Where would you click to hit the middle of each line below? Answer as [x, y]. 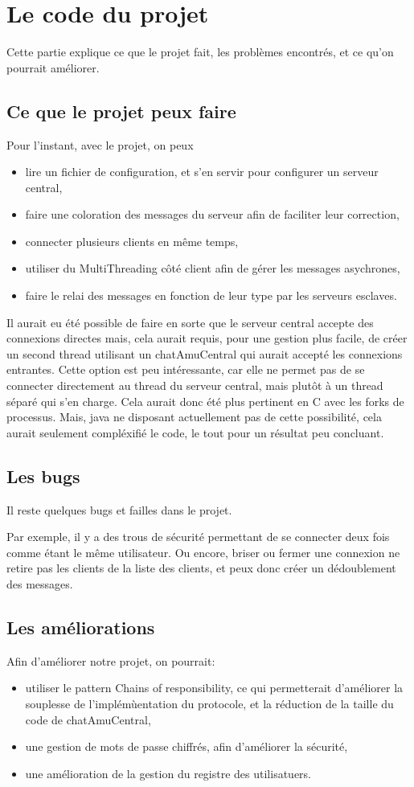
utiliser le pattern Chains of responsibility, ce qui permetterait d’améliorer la [214, 688]
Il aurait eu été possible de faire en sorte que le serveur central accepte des [190, 322]
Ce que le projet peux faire [121, 111]
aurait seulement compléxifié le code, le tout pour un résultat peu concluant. [195, 432]
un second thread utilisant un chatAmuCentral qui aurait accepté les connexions [205, 353]
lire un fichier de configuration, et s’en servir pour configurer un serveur [202, 172]
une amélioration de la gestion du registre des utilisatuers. [168, 773]
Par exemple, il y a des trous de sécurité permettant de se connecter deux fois [198, 537]
